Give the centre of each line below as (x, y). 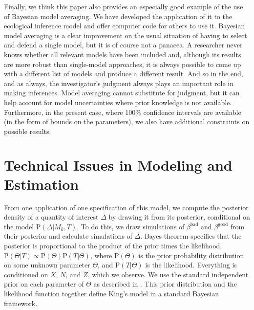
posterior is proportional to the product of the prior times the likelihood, (113, 245)
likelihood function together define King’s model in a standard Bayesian (111, 293)
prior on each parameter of (44, 284)
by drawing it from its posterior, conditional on (179, 217)
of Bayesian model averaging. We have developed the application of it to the (118, 16)
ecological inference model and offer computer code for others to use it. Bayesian (125, 26)
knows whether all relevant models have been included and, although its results (123, 54)
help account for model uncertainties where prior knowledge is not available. (118, 102)
